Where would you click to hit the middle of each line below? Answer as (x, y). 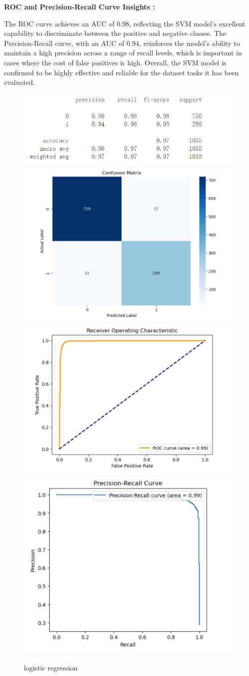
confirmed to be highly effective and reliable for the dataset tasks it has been (121, 72)
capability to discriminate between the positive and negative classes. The (115, 33)
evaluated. (19, 82)
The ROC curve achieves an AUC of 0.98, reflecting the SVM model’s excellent (125, 23)
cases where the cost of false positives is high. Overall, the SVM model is (115, 62)
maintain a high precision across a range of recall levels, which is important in (123, 53)
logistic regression (51, 667)
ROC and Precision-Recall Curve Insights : (80, 6)
